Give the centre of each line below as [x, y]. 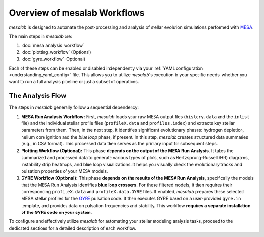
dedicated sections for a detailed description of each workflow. [73, 228]
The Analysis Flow [38, 96]
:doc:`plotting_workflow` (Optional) [56, 52]
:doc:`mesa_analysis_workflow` [53, 45]
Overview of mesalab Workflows [77, 13]
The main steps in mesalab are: [41, 36]
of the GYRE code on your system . [57, 213]
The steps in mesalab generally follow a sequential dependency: [74, 107]
